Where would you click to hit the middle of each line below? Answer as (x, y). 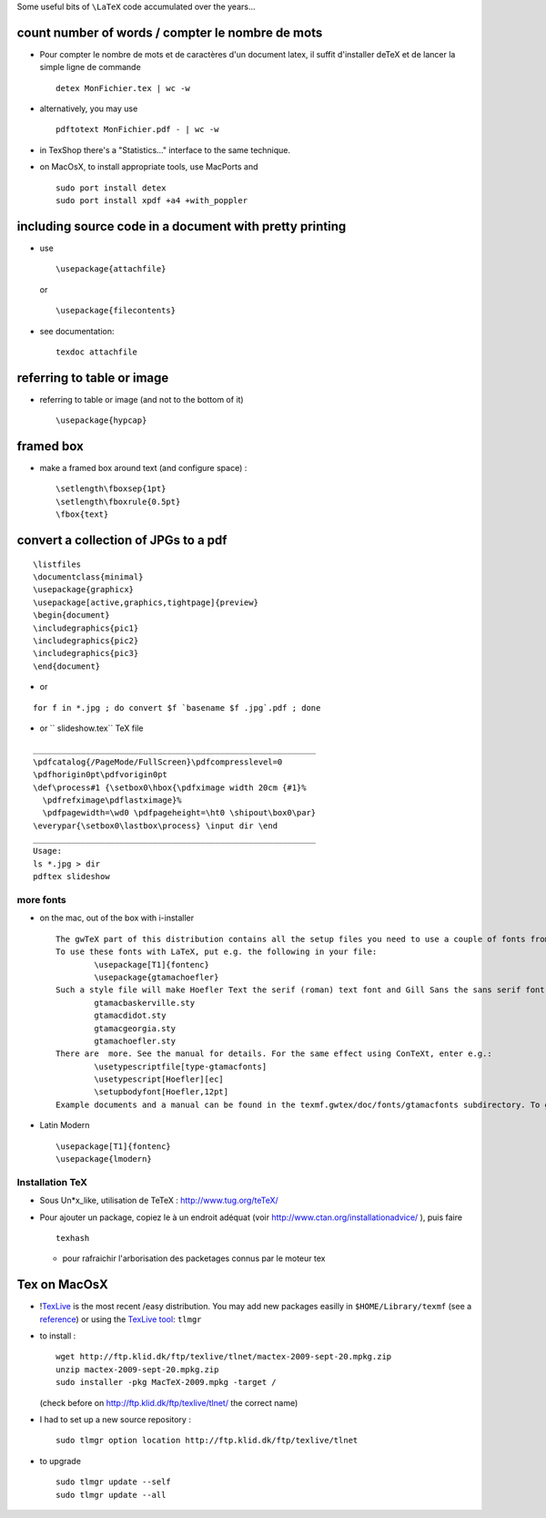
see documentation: (77, 331)
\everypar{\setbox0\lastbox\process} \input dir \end (155, 826)
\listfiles (57, 564)
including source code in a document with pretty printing (182, 226)
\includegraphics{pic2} (86, 641)
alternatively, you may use (89, 108)
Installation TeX (52, 1182)
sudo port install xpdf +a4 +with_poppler (152, 201)
